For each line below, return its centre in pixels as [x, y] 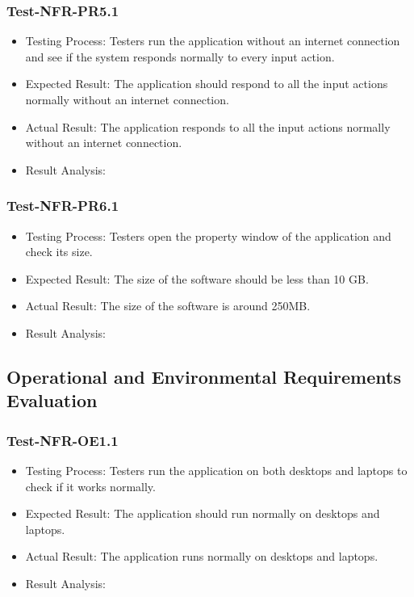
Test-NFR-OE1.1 [63, 440]
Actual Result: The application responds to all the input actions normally [208, 126]
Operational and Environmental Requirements [204, 376]
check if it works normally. [90, 486]
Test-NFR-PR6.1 [63, 206]
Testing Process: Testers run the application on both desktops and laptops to [216, 470]
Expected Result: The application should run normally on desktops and [203, 513]
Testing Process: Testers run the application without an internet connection [213, 41]
